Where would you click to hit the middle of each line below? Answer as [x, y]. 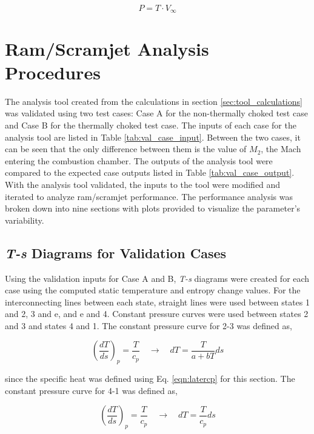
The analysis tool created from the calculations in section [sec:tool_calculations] [154, 101]
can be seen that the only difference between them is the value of [126, 149]
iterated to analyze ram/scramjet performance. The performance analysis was [149, 196]
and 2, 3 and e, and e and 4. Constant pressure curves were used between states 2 [157, 314]
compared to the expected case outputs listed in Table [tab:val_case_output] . [150, 172]
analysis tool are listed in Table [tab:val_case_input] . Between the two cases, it [153, 137]
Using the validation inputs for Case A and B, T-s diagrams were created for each [157, 278]
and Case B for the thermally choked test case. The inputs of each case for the [151, 125]
